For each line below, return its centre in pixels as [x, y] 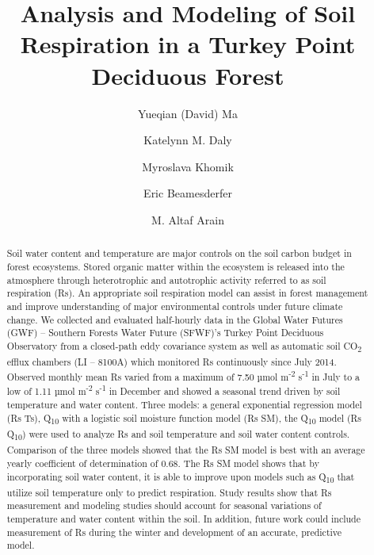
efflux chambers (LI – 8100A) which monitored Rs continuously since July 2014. [172, 362]
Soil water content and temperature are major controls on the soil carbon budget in [179, 253]
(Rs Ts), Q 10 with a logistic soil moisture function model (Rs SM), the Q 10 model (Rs [184, 419]
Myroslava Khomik [188, 166]
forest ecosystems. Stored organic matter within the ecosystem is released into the [176, 266]
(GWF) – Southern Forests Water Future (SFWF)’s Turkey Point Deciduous [165, 333]
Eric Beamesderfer [188, 193]
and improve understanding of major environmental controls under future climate [175, 306]
